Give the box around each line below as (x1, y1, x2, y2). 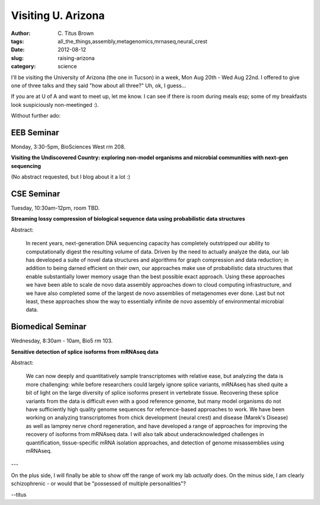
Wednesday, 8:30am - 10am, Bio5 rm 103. (11, 337, 113, 344)
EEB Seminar (11, 128, 59, 138)
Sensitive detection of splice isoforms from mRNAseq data (11, 348, 159, 355)
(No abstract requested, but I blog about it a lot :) (11, 173, 130, 180)
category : (11, 63, 36, 70)
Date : (11, 46, 25, 53)
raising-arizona (57, 54, 95, 62)
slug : (11, 54, 24, 62)
